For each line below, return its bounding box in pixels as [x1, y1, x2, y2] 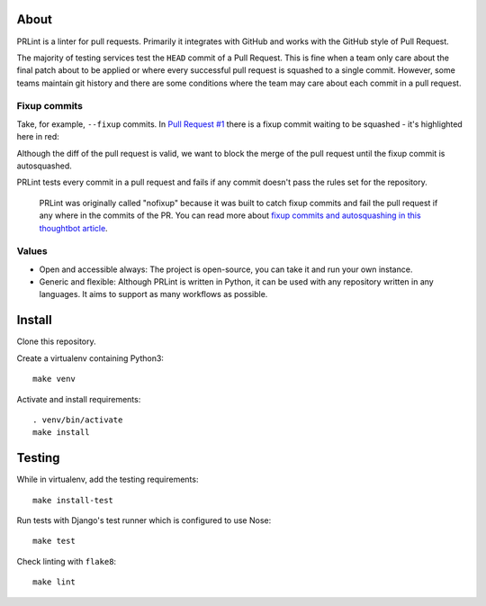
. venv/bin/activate [32, 414, 123, 425]
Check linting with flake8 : [16, 556, 117, 566]
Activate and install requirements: [16, 393, 141, 404]
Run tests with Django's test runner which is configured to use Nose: [16, 515, 272, 526]
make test [32, 536, 76, 547]
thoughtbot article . [39, 222, 108, 233]
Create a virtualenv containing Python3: [16, 352, 164, 364]
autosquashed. [16, 160, 72, 171]
